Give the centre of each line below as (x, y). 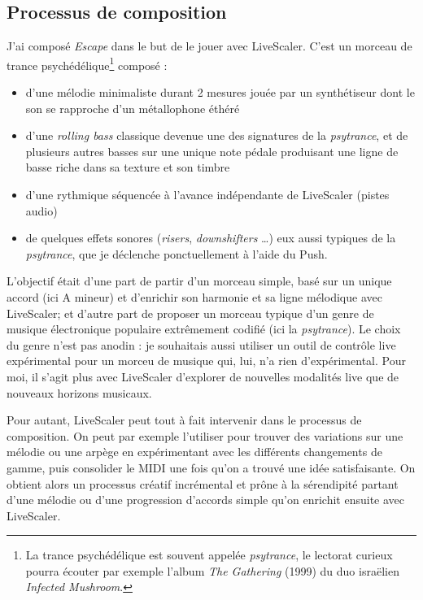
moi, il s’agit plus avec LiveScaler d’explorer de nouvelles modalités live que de (203, 376)
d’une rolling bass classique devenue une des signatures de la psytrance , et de (217, 135)
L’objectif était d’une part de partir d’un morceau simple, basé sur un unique (199, 281)
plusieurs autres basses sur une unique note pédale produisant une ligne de (212, 151)
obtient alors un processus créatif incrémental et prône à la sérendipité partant (203, 483)
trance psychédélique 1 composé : (87, 63)
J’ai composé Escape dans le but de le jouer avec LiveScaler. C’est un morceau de (209, 46)
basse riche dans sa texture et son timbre (128, 167)
